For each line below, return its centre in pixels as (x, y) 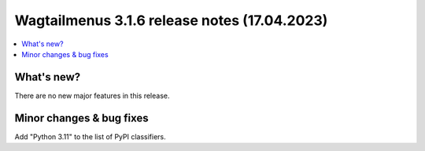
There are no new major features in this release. (92, 95)
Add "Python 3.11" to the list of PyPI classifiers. (91, 136)
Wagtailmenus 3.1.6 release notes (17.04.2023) (171, 20)
